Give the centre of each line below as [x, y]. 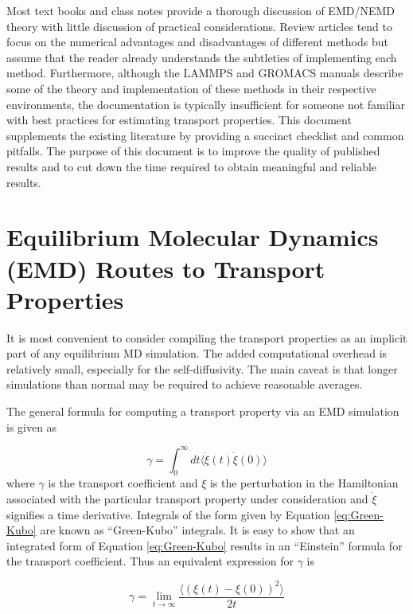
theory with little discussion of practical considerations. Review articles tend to [199, 26]
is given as [32, 426]
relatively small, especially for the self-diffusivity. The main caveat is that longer [202, 368]
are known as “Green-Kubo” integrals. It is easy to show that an [197, 530]
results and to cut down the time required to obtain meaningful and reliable [192, 166]
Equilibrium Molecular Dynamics [193, 237]
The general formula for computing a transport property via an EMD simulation [203, 411]
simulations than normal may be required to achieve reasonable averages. [185, 384]
